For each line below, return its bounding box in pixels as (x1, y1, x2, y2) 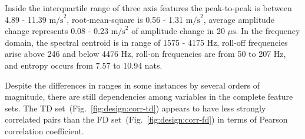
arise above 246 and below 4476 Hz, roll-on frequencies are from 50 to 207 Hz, (5, 48, 286, 60)
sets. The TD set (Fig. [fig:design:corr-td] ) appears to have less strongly (5, 101, 266, 114)
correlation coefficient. (5, 124, 84, 137)
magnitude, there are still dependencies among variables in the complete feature (5, 90, 293, 103)
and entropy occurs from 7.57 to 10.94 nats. (5, 59, 163, 71)
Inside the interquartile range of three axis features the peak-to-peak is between (5, 2, 292, 13)
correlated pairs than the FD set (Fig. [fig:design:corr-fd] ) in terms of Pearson (5, 113, 288, 126)
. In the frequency (236, 25, 300, 37)
